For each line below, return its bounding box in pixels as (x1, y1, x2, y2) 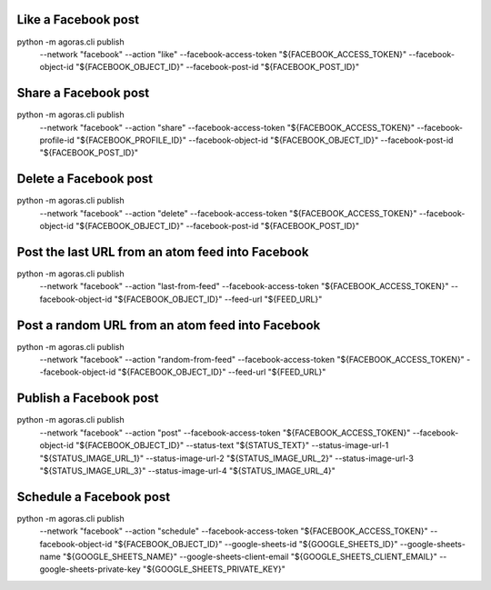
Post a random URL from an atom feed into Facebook (16, 317, 321, 333)
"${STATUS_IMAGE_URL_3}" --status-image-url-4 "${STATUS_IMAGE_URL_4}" (39, 465, 336, 476)
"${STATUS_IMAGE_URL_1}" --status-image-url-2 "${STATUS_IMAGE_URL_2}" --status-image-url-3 (39, 453, 414, 464)
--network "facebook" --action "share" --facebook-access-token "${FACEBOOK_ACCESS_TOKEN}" (39, 122, 416, 133)
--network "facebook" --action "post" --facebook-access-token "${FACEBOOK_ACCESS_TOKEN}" (39, 427, 411, 438)
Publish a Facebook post (16, 391, 159, 406)
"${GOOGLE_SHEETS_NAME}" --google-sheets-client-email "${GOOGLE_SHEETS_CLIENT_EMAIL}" (62, 551, 438, 562)
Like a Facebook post (16, 12, 140, 27)
